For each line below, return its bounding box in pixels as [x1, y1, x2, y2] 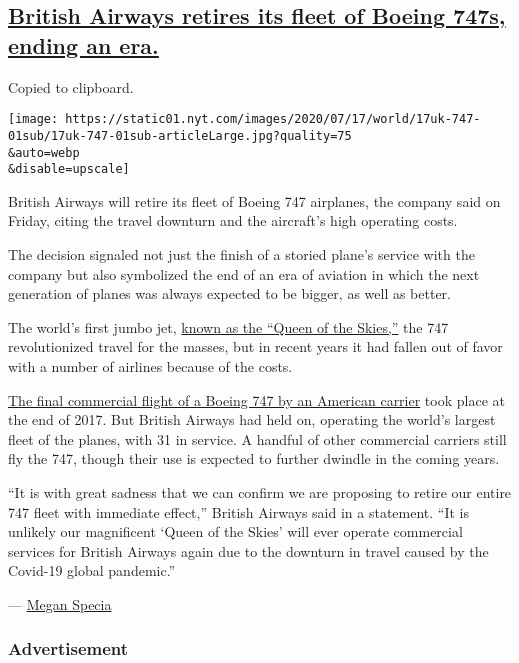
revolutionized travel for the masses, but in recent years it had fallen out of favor [8, 336, 503, 357]
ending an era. [8, 29, 159, 60]
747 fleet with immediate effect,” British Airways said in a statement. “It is [8, 501, 470, 522]
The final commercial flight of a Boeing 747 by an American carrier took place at [8, 389, 505, 410]
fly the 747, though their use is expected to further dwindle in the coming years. [8, 448, 500, 469]
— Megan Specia [8, 593, 112, 614]
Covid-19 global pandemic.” [8, 560, 176, 581]
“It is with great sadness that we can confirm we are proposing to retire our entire [8, 481, 512, 502]
